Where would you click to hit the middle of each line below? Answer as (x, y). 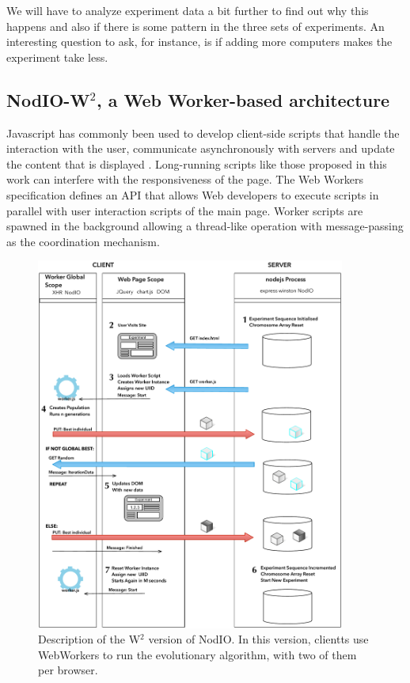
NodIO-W (48, 99)
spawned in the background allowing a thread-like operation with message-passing (205, 226)
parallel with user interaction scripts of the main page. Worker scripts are (185, 210)
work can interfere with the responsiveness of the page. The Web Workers (185, 179)
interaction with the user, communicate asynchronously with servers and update (201, 148)
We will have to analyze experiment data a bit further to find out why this (188, 10)
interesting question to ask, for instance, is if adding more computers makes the (199, 42)
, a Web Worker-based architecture (243, 99)
